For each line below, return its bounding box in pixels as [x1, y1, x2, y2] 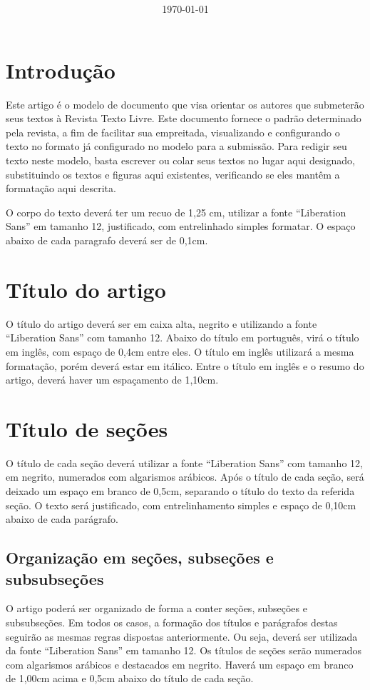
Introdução [6, 55, 115, 84]
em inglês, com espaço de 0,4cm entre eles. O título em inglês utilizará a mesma [6, 344, 354, 359]
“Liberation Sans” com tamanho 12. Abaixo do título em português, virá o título [6, 330, 359, 345]
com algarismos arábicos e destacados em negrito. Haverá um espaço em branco [6, 656, 354, 671]
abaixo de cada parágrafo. [6, 511, 118, 526]
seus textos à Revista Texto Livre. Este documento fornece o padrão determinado [6, 111, 361, 126]
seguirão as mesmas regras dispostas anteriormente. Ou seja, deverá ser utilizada [6, 629, 358, 644]
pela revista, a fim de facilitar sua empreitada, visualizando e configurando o [6, 124, 340, 139]
